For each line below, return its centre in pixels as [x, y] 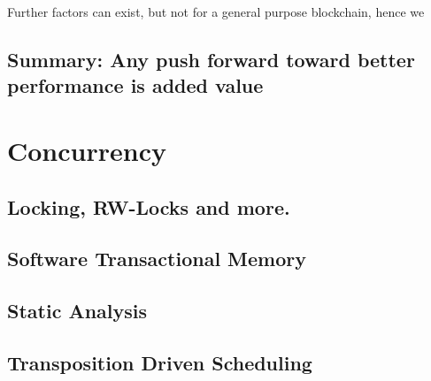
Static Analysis [77, 311]
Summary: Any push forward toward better [211, 59]
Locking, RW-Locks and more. [149, 206]
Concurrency [87, 150]
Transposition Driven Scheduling [160, 362]
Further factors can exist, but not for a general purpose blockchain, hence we [216, 11]
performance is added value [135, 85]
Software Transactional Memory [157, 259]
